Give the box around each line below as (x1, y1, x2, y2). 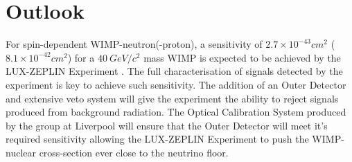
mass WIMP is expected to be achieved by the (143, 50, 341, 64)
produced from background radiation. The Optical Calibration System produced (6, 105, 346, 119)
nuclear (6, 145, 36, 159)
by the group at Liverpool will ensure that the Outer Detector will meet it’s (6, 118, 328, 132)
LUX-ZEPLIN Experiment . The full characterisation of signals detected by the (6, 64, 343, 78)
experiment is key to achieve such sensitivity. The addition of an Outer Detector (6, 77, 346, 91)
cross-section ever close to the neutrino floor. (39, 145, 229, 159)
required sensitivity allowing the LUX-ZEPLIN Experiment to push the (6, 132, 309, 146)
